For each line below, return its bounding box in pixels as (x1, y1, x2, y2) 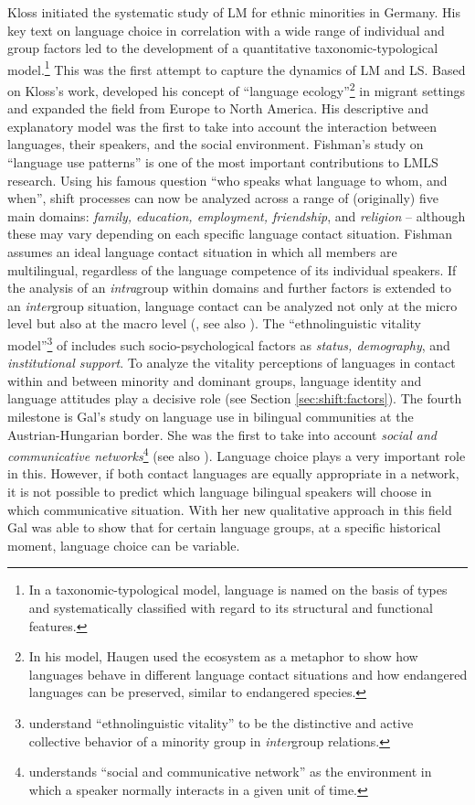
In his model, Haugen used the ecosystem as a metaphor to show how (28, 647, 418, 666)
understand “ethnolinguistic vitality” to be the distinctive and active (28, 714, 414, 732)
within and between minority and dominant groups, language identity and (7, 370, 422, 390)
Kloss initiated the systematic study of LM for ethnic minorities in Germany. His (7, 3, 461, 21)
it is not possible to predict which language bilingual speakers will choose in (7, 482, 432, 501)
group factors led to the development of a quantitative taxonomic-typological (7, 38, 438, 58)
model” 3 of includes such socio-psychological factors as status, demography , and (7, 333, 450, 354)
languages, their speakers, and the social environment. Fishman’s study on (7, 134, 424, 154)
